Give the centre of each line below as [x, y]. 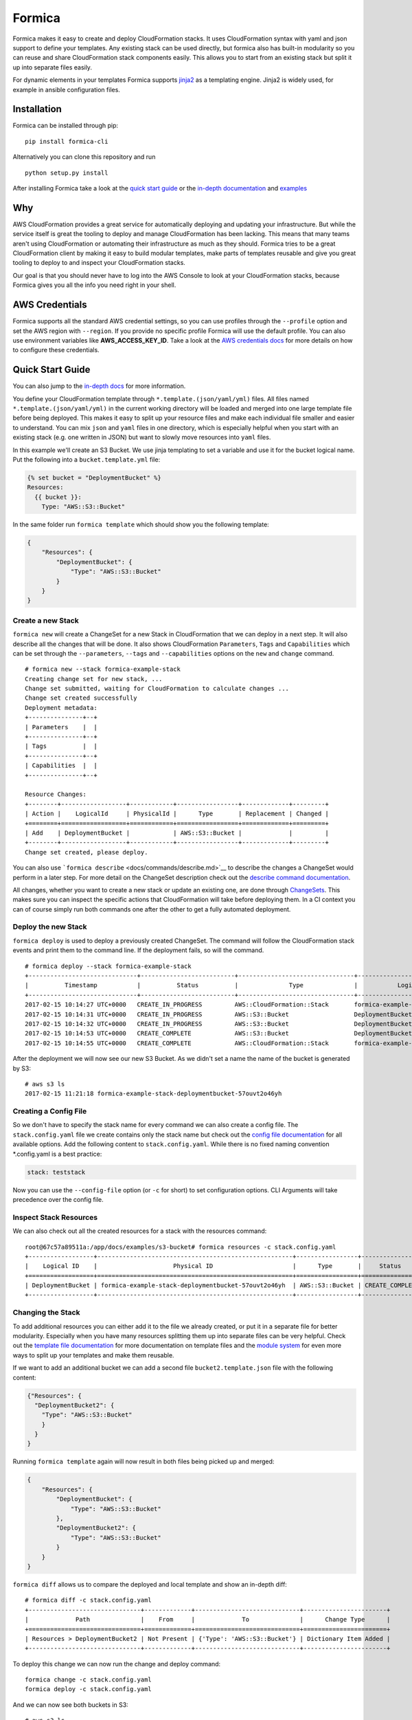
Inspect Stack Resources [55, 1217]
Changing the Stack [46, 1313]
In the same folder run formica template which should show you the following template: [141, 525]
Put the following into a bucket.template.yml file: [87, 459]
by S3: [22, 1068]
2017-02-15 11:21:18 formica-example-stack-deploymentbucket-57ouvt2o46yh [153, 1094]
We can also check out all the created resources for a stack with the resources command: [140, 1231]
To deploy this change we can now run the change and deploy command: [117, 1664]
